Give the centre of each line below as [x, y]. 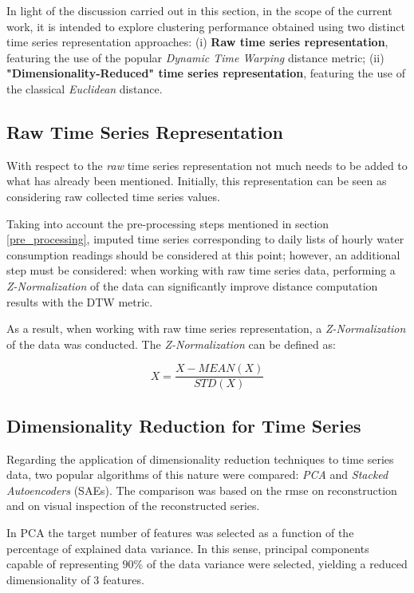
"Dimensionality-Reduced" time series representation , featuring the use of [206, 73]
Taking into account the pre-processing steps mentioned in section [168, 223]
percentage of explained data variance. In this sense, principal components [188, 548]
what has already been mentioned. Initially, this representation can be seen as [197, 181]
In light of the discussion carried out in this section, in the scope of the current [199, 10]
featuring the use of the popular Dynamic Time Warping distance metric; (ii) [195, 57]
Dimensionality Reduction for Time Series [184, 425]
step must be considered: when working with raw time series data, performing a [201, 270]
